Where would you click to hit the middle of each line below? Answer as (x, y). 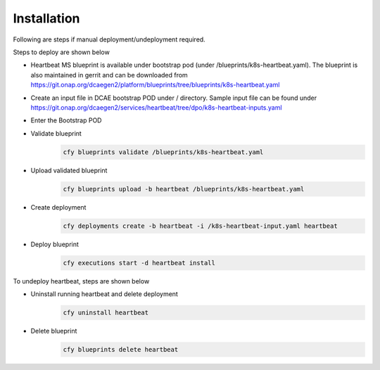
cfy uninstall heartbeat (106, 312)
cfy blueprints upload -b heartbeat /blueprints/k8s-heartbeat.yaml (184, 189)
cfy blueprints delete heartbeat (121, 349)
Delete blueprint (54, 331)
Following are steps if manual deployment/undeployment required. (109, 39)
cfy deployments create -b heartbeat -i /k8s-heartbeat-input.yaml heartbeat (200, 226)
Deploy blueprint (55, 244)
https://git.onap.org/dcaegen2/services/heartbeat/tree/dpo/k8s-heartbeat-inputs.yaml (156, 107)
